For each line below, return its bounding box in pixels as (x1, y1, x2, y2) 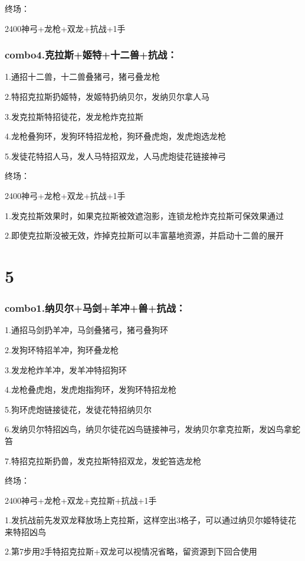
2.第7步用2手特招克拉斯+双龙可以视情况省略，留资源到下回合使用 (5, 545, 257, 557)
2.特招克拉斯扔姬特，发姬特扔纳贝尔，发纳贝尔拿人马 (5, 90, 209, 102)
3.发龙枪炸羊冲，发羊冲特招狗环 (5, 363, 127, 376)
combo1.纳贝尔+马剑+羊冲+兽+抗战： (5, 301, 186, 315)
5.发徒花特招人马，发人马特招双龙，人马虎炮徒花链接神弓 (5, 149, 226, 162)
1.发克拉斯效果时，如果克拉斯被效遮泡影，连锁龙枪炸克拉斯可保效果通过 (5, 209, 284, 221)
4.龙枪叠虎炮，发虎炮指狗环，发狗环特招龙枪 (5, 383, 176, 396)
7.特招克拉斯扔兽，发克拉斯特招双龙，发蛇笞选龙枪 (5, 454, 201, 467)
